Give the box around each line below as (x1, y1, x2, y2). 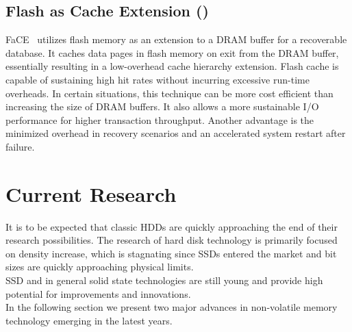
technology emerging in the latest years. (5, 313, 173, 327)
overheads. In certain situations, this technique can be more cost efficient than (5, 86, 334, 100)
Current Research (5, 179, 177, 207)
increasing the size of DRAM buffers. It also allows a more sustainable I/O (5, 99, 319, 114)
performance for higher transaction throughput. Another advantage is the (5, 112, 314, 127)
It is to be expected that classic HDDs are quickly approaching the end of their (5, 219, 338, 233)
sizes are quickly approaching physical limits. (5, 259, 194, 274)
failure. (5, 139, 35, 153)
